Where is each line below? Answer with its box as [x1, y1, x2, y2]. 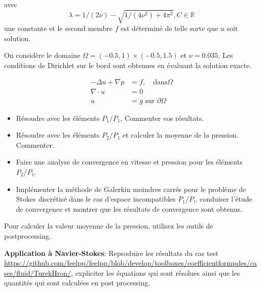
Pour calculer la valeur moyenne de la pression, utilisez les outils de [4, 220, 213, 231]
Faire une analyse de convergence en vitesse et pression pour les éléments [16, 156, 243, 167]
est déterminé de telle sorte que [121, 23, 218, 34]
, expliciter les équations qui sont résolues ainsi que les [71, 267, 240, 278]
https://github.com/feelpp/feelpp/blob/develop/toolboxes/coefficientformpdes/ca [4, 257, 257, 268]
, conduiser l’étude [195, 193, 252, 204]
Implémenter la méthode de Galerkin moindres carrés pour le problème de [16, 183, 246, 194]
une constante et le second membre [4, 23, 113, 34]
